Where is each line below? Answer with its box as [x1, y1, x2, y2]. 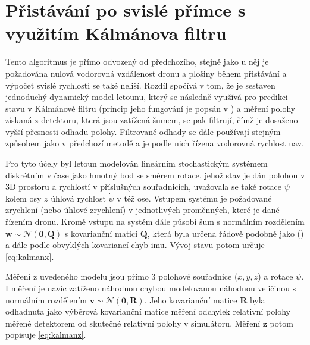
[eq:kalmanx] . [5, 250, 54, 262]
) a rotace [258, 270, 293, 283]
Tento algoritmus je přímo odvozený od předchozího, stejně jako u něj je [5, 55, 269, 68]
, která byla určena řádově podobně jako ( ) [147, 227, 304, 239]
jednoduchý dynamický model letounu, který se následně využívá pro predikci [5, 90, 288, 103]
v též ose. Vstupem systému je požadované [117, 192, 272, 204]
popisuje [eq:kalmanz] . [5, 328, 86, 341]
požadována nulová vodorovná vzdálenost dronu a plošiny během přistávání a [5, 67, 287, 79]
